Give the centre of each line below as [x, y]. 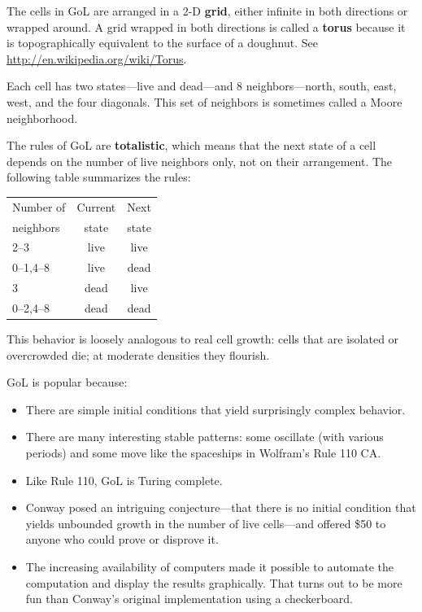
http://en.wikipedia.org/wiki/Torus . [97, 58]
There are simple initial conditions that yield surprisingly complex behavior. [215, 409]
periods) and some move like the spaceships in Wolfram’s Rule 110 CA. [203, 452]
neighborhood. [42, 118]
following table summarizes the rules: [99, 177]
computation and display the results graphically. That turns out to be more [214, 582]
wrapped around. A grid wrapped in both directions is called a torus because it [206, 26]
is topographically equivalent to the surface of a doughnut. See [162, 43]
